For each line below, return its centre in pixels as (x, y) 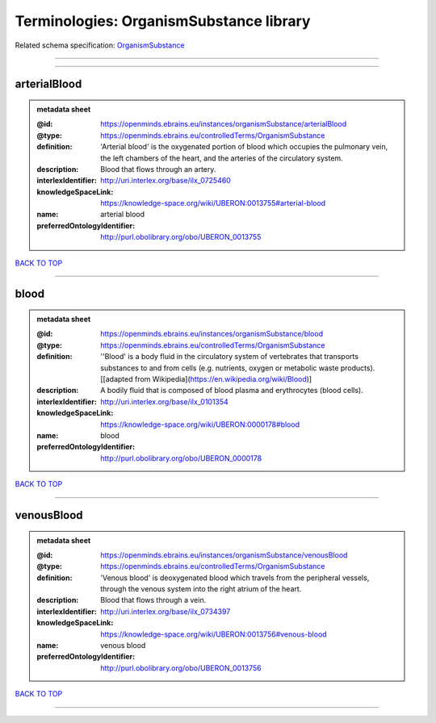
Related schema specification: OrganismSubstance (100, 45)
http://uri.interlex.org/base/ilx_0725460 (166, 181)
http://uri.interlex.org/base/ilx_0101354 (165, 401)
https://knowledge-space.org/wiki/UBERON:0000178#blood (200, 424)
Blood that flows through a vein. (153, 600)
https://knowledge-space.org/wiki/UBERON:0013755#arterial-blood (213, 203)
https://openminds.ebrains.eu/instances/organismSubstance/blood (212, 334)
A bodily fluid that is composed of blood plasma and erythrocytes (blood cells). (232, 391)
